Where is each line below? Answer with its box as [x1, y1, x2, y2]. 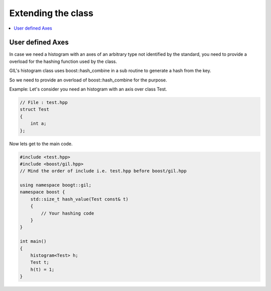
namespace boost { [20, 189, 65, 195]
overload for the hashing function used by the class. [9, 58, 117, 64]
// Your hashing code [41, 210, 94, 216]
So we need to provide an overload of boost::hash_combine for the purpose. [9, 77, 168, 83]
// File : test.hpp [20, 100, 68, 105]
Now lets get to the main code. [9, 141, 73, 147]
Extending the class [9, 8, 94, 19]
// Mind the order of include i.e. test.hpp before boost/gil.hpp [20, 168, 187, 174]
